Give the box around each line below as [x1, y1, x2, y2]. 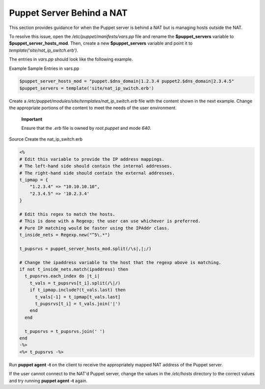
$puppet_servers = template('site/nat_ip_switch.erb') [19, 85, 154, 91]
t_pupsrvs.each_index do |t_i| [25, 273, 100, 279]
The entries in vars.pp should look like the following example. [9, 57, 133, 62]
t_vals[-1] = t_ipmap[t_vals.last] [35, 294, 121, 299]
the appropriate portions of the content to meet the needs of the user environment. [9, 105, 177, 111]
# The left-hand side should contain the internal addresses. [19, 163, 172, 169]
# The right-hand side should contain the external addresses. [19, 170, 175, 176]
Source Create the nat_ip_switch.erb [9, 136, 83, 142]
